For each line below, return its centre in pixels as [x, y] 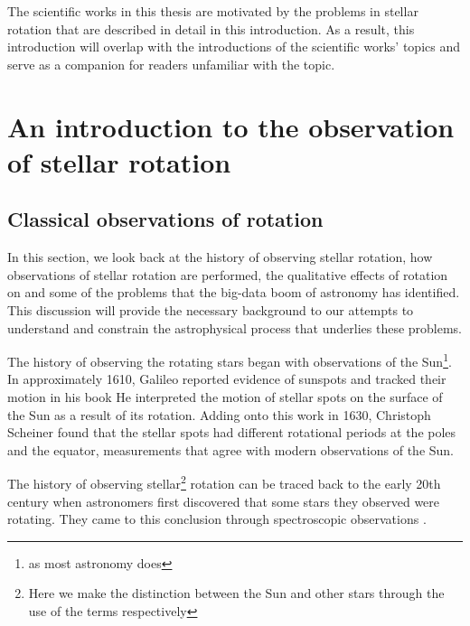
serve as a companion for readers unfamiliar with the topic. [171, 64]
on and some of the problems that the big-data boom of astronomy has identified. [234, 292]
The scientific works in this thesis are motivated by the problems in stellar [213, 11]
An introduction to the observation [231, 126]
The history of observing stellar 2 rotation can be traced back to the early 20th [224, 482]
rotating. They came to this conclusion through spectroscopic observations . [217, 519]
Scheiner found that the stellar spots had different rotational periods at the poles [232, 432]
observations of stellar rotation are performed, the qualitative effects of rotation [228, 274]
